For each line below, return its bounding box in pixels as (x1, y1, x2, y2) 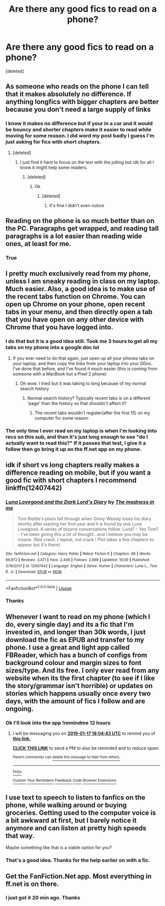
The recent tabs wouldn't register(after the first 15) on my (34, 410, 151, 416)
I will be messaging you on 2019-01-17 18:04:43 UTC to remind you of (12, 730, 156, 737)
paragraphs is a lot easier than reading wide (5, 232, 142, 240)
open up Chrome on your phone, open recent (5, 300, 145, 309)
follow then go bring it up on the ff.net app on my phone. (5, 446, 142, 453)
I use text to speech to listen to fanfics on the (5, 793, 146, 801)
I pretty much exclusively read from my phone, (5, 269, 151, 278)
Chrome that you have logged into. (5, 323, 114, 332)
